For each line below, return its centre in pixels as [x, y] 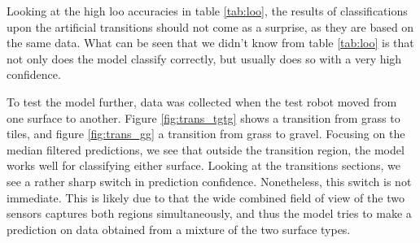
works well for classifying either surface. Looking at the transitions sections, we [203, 165]
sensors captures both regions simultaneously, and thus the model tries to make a [209, 213]
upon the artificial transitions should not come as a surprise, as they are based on [210, 26]
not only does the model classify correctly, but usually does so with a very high [204, 58]
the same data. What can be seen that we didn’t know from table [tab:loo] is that [210, 43]
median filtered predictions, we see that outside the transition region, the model [206, 149]
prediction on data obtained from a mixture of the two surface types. [179, 229]
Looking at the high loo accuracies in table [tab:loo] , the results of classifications [207, 11]
